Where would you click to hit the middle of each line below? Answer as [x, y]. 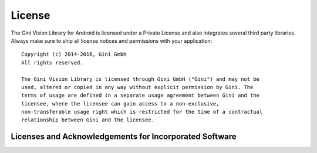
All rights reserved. [52, 62]
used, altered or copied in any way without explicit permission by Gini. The [137, 87]
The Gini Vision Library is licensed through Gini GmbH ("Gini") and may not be [141, 79]
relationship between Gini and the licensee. [88, 120]
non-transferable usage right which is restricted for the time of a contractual [142, 112]
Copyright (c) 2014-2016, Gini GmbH [74, 55]
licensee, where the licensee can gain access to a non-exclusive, [120, 103]
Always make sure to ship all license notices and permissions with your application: [112, 40]
